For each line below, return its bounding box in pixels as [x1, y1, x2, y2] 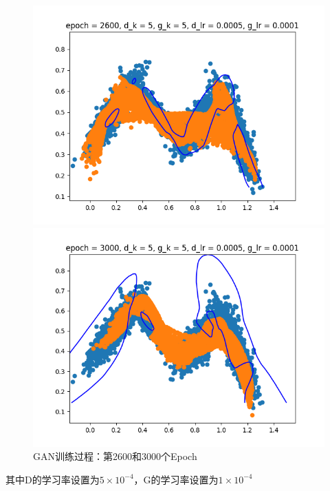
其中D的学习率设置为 [5, 472, 100, 486]
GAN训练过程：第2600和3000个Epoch [33, 449, 197, 463]
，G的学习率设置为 [133, 472, 219, 486]
